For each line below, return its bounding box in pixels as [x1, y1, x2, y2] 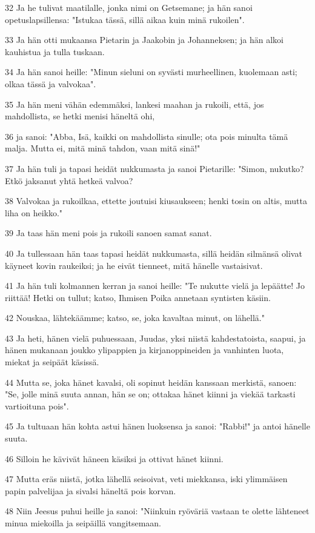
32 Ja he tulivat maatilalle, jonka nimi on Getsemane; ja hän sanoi [5, 1, 253, 13]
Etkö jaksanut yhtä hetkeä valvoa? [5, 174, 133, 187]
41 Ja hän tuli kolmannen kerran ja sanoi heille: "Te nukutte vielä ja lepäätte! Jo [5, 279, 305, 292]
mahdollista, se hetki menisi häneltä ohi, [5, 110, 155, 122]
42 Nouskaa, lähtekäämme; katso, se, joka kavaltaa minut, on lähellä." [5, 311, 265, 324]
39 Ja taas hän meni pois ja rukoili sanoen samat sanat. [5, 227, 212, 239]
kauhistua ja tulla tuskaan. [5, 45, 105, 58]
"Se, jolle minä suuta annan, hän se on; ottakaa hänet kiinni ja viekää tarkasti [5, 388, 296, 400]
